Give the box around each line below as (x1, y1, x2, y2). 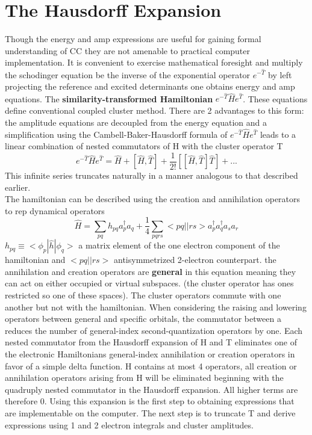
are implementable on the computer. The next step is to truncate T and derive (5, 407, 296, 419)
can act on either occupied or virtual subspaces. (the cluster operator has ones (5, 277, 294, 289)
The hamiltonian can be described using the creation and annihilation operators (5, 193, 301, 205)
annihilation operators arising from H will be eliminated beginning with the (5, 371, 284, 384)
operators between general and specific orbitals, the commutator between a (5, 312, 281, 325)
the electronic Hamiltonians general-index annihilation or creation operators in (5, 348, 295, 360)
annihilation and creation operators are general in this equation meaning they (5, 265, 296, 277)
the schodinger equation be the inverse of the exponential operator (5, 68, 251, 81)
